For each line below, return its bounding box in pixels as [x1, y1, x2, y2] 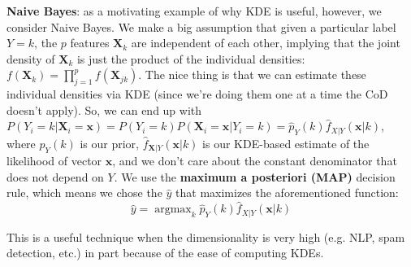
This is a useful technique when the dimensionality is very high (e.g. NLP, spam [6, 228, 405, 245]
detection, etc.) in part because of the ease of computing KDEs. [6, 244, 324, 261]
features [70, 34, 110, 51]
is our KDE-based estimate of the [202, 134, 370, 151]
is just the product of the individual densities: [76, 50, 305, 67]
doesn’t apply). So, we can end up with [6, 101, 202, 118]
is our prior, [80, 134, 139, 151]
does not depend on [6, 168, 104, 185]
